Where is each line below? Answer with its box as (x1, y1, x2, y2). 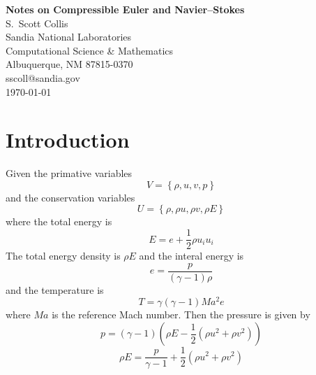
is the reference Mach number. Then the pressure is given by (52, 307, 310, 322)
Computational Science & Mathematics (6, 43, 174, 57)
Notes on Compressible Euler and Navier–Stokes (6, 2, 245, 16)
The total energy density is (6, 248, 121, 263)
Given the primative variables (6, 166, 133, 181)
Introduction (6, 125, 130, 154)
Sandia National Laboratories (6, 29, 132, 44)
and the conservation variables (6, 190, 135, 204)
